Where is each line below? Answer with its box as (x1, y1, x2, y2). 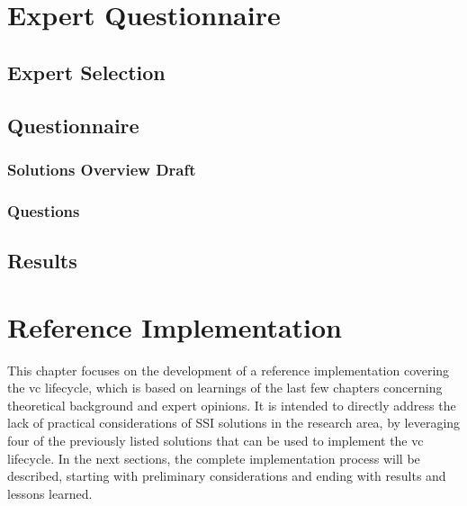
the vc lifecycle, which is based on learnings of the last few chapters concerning (7, 378, 443, 397)
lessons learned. (7, 483, 93, 502)
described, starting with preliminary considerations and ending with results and (7, 466, 446, 485)
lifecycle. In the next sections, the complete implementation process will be (7, 448, 420, 467)
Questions (7, 199, 80, 221)
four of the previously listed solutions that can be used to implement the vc (7, 430, 424, 449)
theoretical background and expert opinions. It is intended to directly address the (7, 395, 456, 414)
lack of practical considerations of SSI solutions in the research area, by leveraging (7, 413, 461, 432)
